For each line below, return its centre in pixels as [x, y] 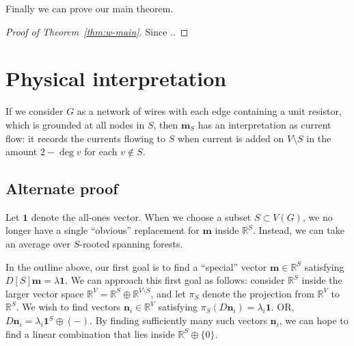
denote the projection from [258, 293]
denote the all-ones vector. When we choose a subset [141, 216]
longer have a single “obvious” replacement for [103, 230]
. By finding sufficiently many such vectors [178, 320]
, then [166, 124]
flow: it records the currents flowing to [86, 138]
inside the [322, 280]
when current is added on [231, 138]
